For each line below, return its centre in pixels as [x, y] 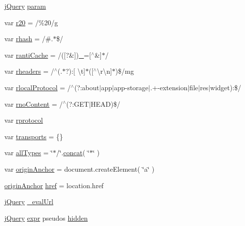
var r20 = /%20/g [31, 22]
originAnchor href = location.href [54, 185]
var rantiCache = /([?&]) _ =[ [48, 55]
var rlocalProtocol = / [38, 87]
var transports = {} [34, 136]
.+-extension [169, 87]
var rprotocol [24, 120]
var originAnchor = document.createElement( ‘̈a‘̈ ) [80, 169]
